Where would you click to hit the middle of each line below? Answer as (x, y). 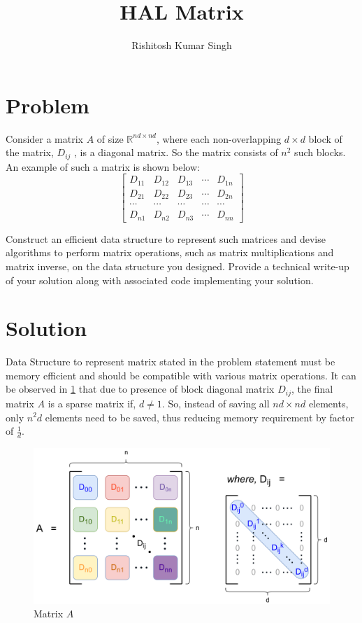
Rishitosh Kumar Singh (182, 45)
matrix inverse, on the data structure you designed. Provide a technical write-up (178, 266)
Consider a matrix (44, 138)
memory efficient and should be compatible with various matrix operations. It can (181, 375)
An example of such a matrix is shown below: (103, 166)
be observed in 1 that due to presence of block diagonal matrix (140, 389)
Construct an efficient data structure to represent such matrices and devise (166, 238)
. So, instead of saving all (216, 403)
